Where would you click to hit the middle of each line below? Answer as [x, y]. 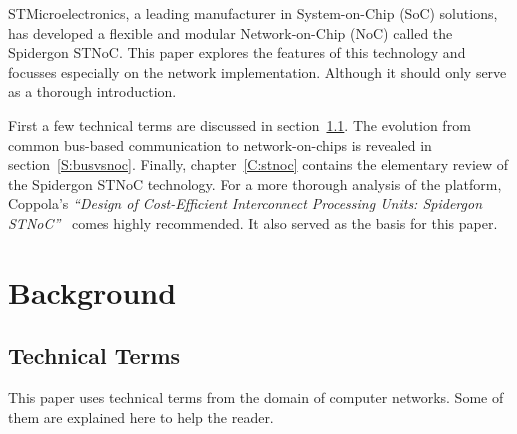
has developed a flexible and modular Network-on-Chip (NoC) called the [230, 32]
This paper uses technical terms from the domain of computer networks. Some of [256, 397]
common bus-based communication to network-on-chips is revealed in [220, 144]
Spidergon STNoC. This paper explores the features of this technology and [237, 52]
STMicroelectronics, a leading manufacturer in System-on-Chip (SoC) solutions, [253, 13]
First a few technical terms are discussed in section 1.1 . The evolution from [239, 124]
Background [92, 291]
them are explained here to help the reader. [141, 416]
